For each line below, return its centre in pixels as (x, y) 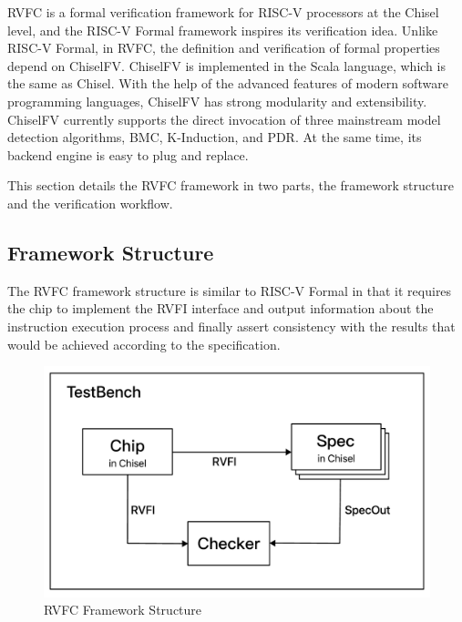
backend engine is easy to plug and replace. (128, 154)
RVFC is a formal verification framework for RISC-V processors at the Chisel (223, 12)
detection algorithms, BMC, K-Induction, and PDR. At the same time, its (215, 137)
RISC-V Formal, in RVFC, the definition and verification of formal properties (224, 48)
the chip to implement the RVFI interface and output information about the (221, 308)
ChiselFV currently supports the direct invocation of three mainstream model (224, 119)
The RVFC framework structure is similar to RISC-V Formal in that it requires (230, 290)
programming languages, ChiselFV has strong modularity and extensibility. (217, 101)
